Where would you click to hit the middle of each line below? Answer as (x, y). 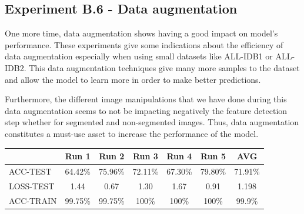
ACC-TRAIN (33, 200)
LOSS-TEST (32, 185)
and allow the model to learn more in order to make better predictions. (133, 79)
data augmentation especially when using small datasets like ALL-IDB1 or (139, 56)
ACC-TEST (30, 171)
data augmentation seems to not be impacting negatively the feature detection (146, 110)
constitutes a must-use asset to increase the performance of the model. (132, 133)
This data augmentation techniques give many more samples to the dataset (164, 67)
